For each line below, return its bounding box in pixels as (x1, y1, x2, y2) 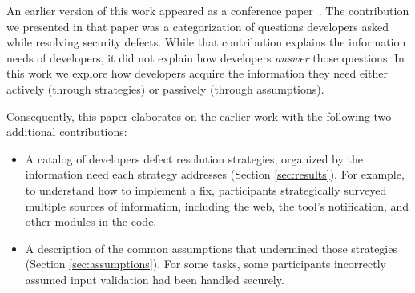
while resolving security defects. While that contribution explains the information (6, 34, 406, 50)
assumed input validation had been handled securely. (25, 271, 284, 287)
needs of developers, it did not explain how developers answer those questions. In (6, 49, 405, 66)
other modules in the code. (25, 213, 157, 230)
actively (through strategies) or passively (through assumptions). (6, 80, 324, 97)
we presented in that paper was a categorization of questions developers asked (6, 18, 389, 34)
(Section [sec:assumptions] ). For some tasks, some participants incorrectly (25, 255, 386, 272)
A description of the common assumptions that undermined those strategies (25, 239, 397, 256)
